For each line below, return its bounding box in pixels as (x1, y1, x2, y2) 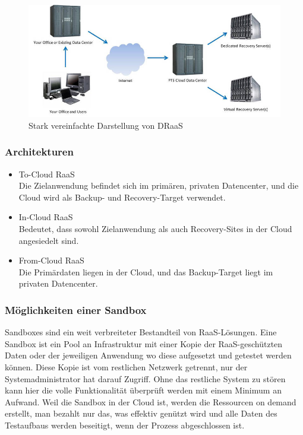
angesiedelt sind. (18, 234, 79, 246)
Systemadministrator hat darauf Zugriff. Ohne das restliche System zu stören (5, 372, 286, 385)
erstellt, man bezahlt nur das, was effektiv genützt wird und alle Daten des (5, 407, 277, 420)
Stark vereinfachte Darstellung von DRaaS (29, 119, 183, 131)
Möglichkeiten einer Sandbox (5, 302, 147, 317)
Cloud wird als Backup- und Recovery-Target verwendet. (18, 190, 226, 203)
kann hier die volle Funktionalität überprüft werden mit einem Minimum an (5, 384, 282, 396)
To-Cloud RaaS (18, 167, 75, 180)
